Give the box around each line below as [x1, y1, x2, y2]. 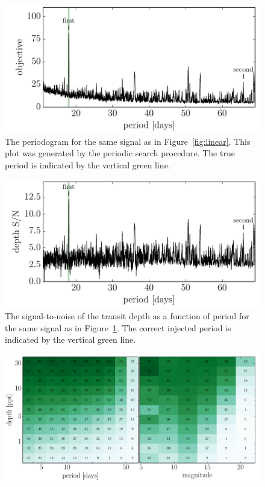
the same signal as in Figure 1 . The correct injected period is [5, 321, 231, 334]
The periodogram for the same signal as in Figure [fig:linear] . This [5, 135, 251, 147]
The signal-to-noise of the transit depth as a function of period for [5, 309, 249, 322]
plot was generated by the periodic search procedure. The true [5, 147, 235, 159]
